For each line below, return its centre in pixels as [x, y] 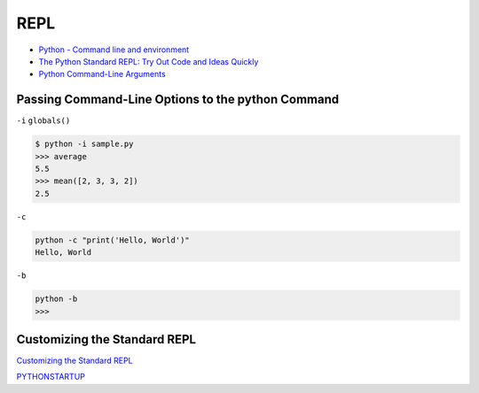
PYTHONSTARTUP [51, 377]
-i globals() [43, 121]
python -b [56, 299]
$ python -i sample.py [84, 144]
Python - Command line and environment [114, 50]
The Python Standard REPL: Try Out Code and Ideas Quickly [149, 61]
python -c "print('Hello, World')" [112, 240]
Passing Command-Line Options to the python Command [178, 100]
